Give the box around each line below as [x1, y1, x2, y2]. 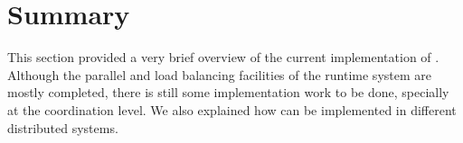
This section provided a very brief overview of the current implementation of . [7, 48, 439, 67]
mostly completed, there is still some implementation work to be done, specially [7, 83, 449, 102]
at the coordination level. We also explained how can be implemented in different [7, 100, 457, 119]
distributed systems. [7, 118, 118, 137]
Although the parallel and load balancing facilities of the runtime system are [7, 65, 431, 84]
